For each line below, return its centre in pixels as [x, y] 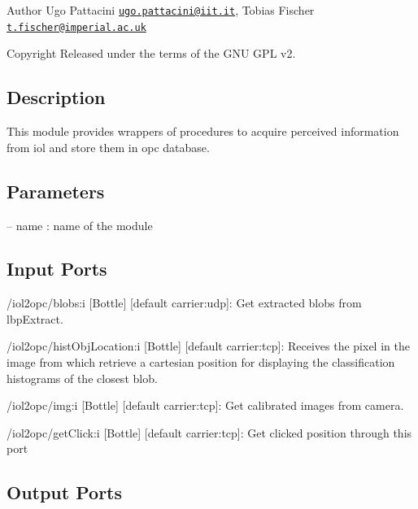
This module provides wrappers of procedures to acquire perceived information [203, 131]
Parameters [56, 191]
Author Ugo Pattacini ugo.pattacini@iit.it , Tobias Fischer [161, 10]
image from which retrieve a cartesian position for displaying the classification [201, 362]
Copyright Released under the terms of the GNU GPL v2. [151, 53]
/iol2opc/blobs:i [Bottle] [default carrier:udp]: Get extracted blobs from [184, 303]
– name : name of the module [80, 225]
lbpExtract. [35, 318]
